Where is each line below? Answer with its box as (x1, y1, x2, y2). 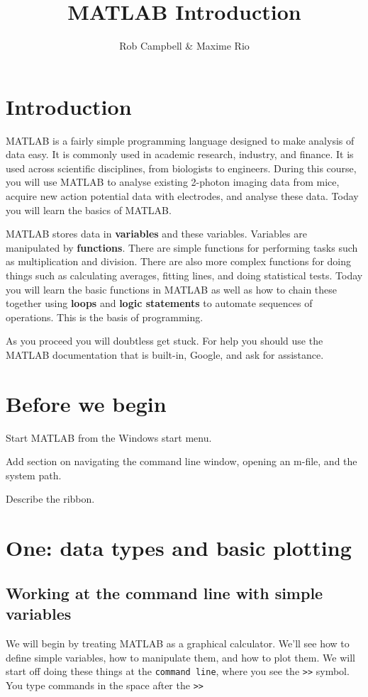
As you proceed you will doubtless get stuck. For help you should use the (6, 333, 323, 348)
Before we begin (6, 389, 167, 418)
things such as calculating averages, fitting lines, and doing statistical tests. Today (6, 268, 363, 282)
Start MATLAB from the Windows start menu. (6, 430, 212, 445)
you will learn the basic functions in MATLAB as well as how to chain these (6, 281, 338, 296)
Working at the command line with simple (6, 581, 323, 603)
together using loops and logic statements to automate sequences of (6, 296, 313, 311)
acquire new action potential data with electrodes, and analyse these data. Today (6, 189, 359, 203)
